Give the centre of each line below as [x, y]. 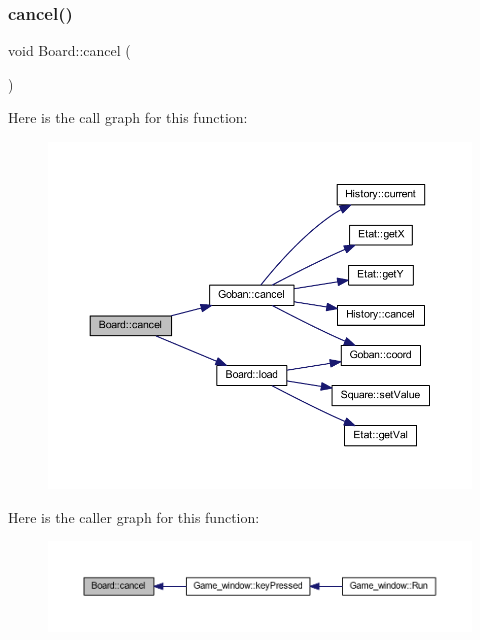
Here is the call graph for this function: [128, 117]
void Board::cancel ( [69, 50]
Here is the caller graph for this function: [134, 516]
